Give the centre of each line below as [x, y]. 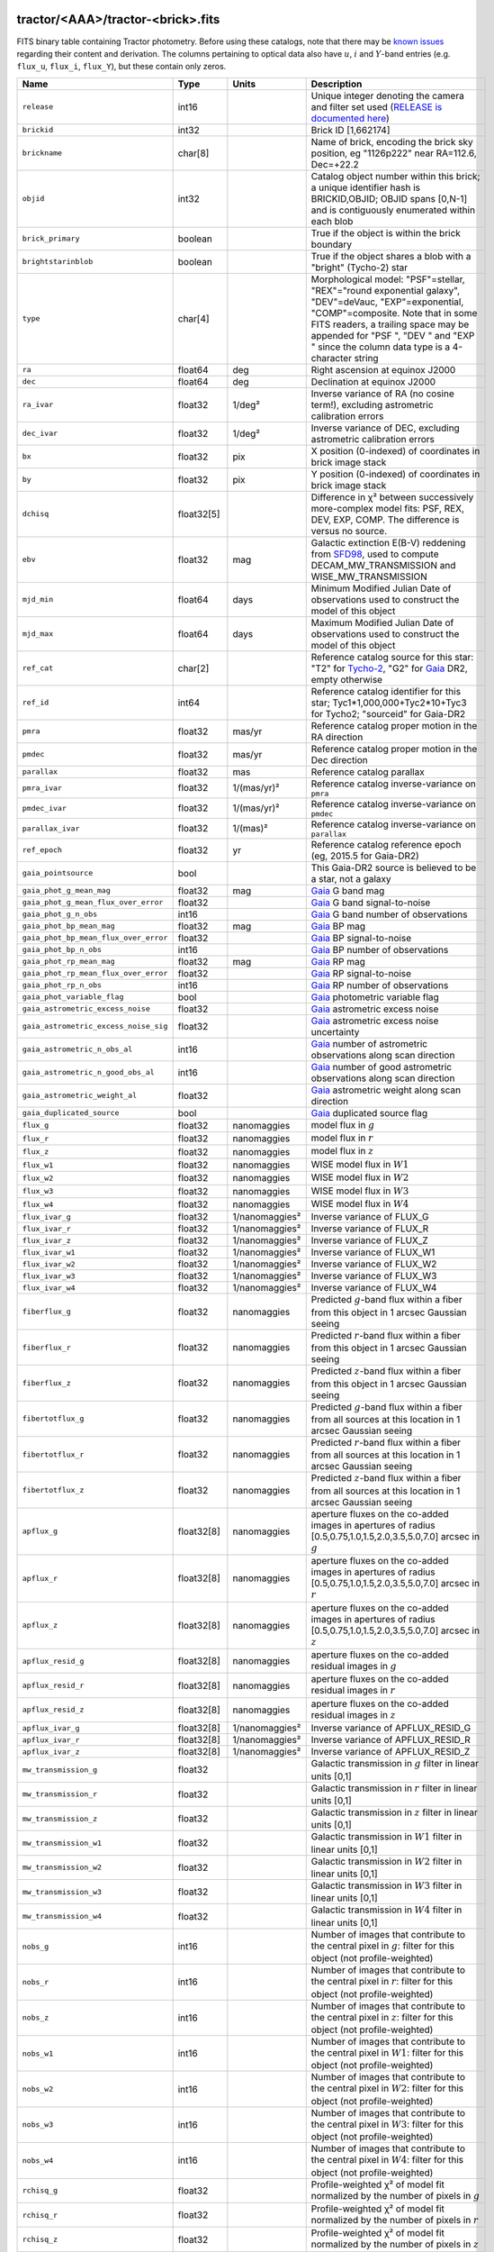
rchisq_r [40, 2215]
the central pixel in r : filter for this [382, 1982]
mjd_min [38, 599]
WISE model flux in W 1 [360, 1164]
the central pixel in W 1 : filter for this [387, 2053]
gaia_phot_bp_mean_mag [69, 926]
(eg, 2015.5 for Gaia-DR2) [365, 856]
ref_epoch [42, 850]
